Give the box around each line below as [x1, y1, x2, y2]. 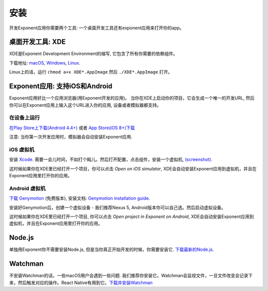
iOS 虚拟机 [9, 146, 35, 153]
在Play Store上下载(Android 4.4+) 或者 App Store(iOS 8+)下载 [9, 125, 135, 131]
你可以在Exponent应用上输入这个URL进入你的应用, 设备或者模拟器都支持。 [9, 102, 161, 108]
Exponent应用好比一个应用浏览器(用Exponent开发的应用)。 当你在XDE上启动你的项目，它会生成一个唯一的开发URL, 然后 [9, 95, 255, 101]
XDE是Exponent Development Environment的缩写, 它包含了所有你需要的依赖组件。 [9, 51, 178, 57]
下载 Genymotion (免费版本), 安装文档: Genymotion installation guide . [9, 195, 150, 201]
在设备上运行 [9, 114, 40, 121]
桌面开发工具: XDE [9, 38, 66, 46]
